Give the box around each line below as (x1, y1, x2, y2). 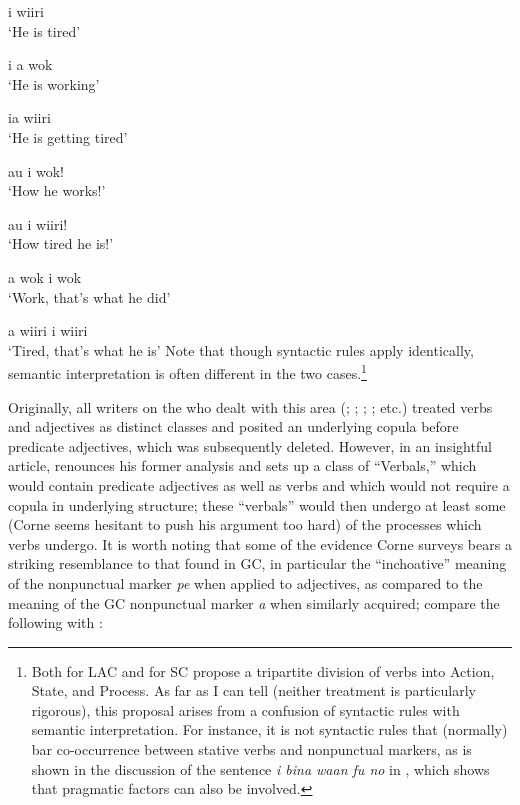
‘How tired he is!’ (8, 233, 114, 254)
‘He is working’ (8, 73, 100, 94)
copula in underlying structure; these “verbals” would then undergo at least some (8, 494, 506, 515)
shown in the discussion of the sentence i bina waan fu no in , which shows (31, 758, 490, 779)
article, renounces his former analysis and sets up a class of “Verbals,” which (8, 455, 477, 476)
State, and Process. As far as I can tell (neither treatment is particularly (31, 680, 476, 701)
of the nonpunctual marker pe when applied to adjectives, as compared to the (8, 572, 483, 593)
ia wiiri (8, 107, 51, 128)
